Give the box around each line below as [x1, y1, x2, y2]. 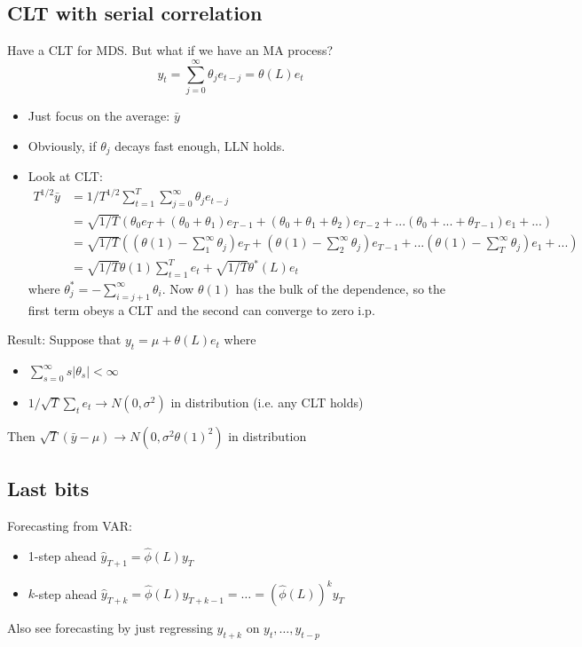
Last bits [7, 475, 90, 502]
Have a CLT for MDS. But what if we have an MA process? [7, 41, 334, 59]
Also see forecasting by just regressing [7, 619, 213, 637]
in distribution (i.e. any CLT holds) [170, 392, 364, 411]
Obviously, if [28, 136, 97, 154]
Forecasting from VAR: [7, 517, 132, 535]
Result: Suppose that [7, 330, 122, 349]
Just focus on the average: [28, 106, 170, 124]
